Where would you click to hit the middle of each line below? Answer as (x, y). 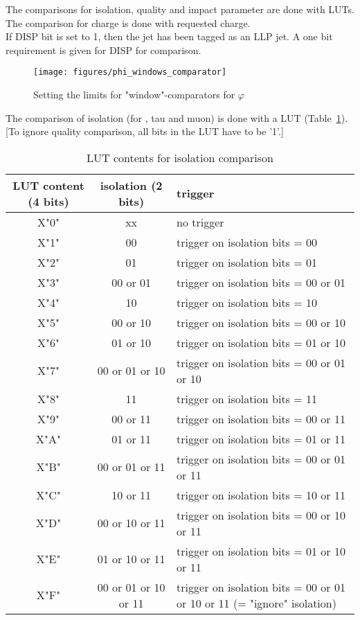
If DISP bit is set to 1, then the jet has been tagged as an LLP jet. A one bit (169, 36)
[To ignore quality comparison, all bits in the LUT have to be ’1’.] (145, 131)
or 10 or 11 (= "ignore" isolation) (256, 603)
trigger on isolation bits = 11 (247, 398)
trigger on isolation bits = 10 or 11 (261, 495)
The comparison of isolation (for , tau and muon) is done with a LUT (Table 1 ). (177, 117)
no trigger (200, 222)
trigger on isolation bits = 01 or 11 (261, 439)
